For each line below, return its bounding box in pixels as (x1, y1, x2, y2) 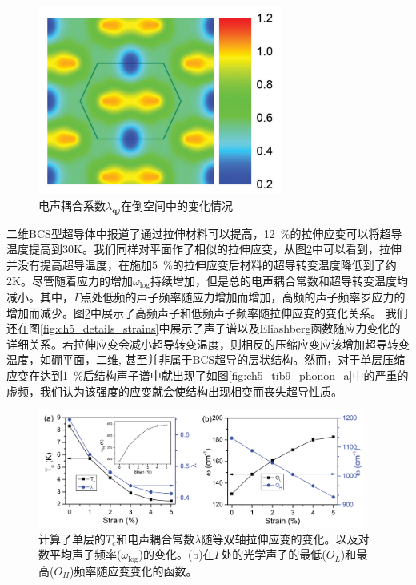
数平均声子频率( (38, 546, 122, 563)
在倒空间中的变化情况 (120, 196, 233, 213)
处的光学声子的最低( (221, 546, 326, 563)
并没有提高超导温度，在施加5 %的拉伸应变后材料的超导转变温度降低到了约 (6, 256, 397, 272)
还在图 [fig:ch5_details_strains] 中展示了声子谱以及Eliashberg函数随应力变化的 (6, 320, 401, 337)
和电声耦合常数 (116, 530, 195, 547)
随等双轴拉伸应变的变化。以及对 (201, 530, 370, 547)
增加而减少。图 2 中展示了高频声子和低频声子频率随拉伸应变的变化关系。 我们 (6, 304, 408, 321)
